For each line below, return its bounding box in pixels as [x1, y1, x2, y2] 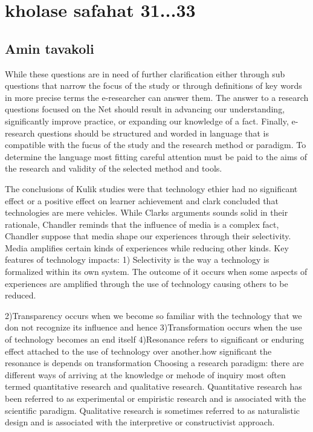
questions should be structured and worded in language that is [37, 126, 269, 139]
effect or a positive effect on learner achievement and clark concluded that [5, 194, 279, 207]
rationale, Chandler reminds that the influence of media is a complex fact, [5, 218, 279, 230]
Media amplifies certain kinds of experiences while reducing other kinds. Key [5, 241, 289, 254]
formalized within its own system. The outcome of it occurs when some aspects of [5, 265, 308, 278]
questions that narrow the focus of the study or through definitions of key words [5, 79, 302, 92]
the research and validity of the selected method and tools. [5, 162, 222, 175]
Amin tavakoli [5, 39, 94, 57]
